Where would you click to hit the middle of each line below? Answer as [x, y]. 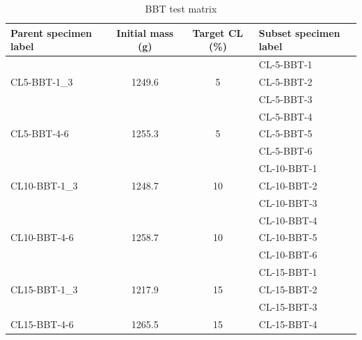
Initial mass [145, 32]
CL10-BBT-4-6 [42, 237]
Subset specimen [299, 32]
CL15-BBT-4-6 [42, 324]
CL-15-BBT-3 [288, 306]
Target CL [218, 32]
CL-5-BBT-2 [285, 81]
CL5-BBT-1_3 [42, 81]
